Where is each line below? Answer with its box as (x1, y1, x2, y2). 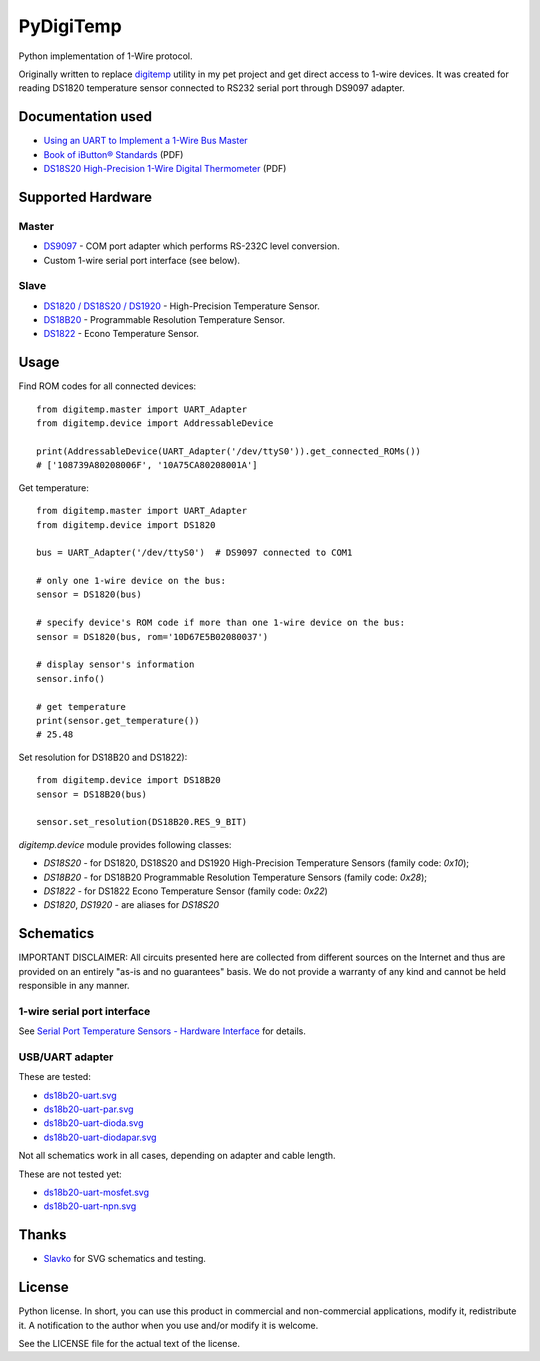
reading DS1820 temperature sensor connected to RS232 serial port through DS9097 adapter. (18, 82, 405, 94)
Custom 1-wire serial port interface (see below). (43, 254, 240, 266)
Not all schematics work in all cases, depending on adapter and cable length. (18, 1150, 336, 1162)
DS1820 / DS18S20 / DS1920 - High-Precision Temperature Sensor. (43, 300, 320, 312)
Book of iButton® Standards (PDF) (43, 148, 184, 160)
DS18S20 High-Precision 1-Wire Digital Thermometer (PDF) (43, 163, 287, 175)
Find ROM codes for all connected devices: (18, 380, 197, 392)
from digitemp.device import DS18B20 (36, 775, 222, 786)
